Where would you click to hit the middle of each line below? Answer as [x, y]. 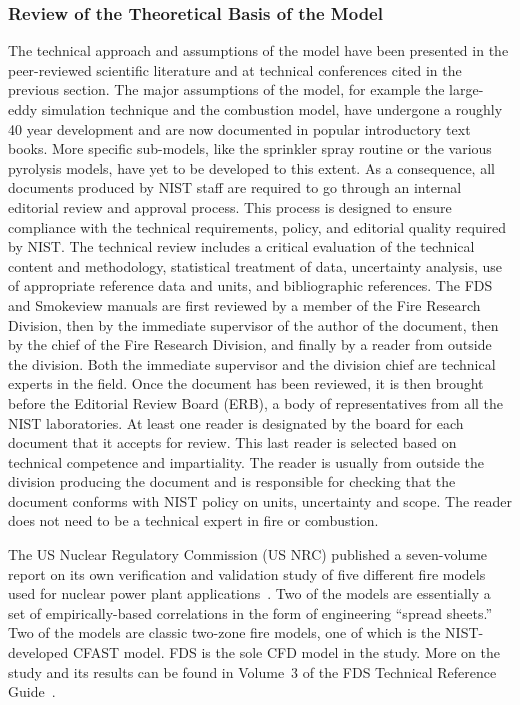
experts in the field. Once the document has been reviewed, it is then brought [246, 383]
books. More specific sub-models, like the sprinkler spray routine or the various [250, 148]
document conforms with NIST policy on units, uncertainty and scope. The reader [260, 500]
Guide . [32, 691]
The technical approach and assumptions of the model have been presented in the [258, 50]
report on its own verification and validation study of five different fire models [247, 573]
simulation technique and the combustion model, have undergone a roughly [272, 109]
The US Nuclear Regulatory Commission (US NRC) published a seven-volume [248, 554]
